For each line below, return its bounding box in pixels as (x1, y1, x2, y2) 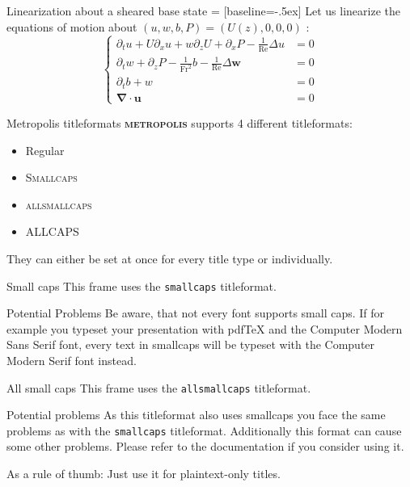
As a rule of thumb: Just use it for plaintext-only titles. (6, 465, 281, 482)
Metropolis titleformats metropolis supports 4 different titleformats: (6, 114, 353, 131)
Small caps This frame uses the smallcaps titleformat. (6, 277, 277, 294)
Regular (25, 141, 65, 158)
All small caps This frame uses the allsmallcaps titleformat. (6, 379, 311, 396)
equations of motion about (6, 18, 137, 35)
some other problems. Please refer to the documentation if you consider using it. (6, 438, 404, 455)
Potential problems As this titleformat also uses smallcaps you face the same (6, 406, 386, 423)
